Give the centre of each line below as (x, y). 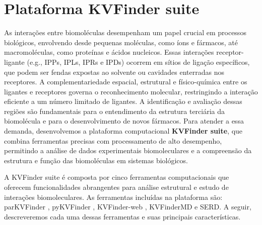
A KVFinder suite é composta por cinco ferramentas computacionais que (117, 177)
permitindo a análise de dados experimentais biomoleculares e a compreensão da (128, 150)
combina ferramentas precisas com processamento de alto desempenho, (113, 140)
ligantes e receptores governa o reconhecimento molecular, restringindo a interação (131, 91)
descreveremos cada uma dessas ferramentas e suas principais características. (122, 216)
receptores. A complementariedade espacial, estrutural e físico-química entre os (126, 82)
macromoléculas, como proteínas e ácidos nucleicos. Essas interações (109, 52)
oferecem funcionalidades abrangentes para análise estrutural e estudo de (116, 187)
